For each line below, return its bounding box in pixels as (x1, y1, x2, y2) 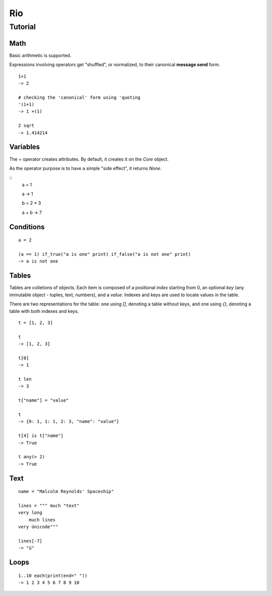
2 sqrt (18, 123, 35, 129)
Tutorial (9, 22, 36, 31)
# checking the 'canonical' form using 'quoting (18, 94, 141, 100)
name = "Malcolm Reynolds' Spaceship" (18, 489, 114, 495)
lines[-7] (18, 538, 42, 544)
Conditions (9, 223, 45, 231)
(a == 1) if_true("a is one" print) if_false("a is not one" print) (18, 251, 191, 257)
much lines (28, 517, 56, 522)
